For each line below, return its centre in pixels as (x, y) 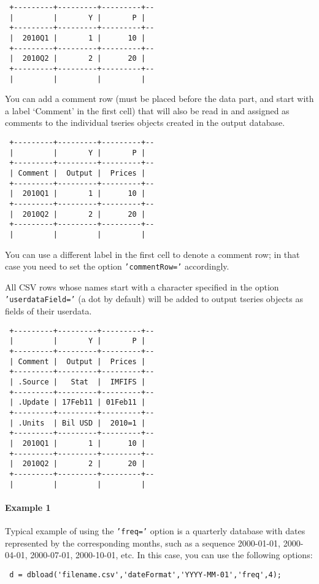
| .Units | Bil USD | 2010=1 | (78, 423)
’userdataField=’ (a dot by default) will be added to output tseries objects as (154, 299)
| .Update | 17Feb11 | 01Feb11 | (78, 403)
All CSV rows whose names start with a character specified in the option (142, 286)
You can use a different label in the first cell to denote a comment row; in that (152, 254)
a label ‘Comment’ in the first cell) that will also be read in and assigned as (147, 110)
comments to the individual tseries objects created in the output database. (145, 123)
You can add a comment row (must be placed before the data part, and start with (159, 99)
